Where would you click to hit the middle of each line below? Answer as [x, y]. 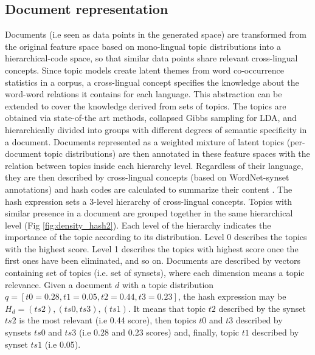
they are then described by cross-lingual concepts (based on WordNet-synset [147, 177]
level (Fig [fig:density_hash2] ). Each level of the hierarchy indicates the [138, 225]
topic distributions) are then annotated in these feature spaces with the [177, 153]
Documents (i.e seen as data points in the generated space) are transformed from [156, 34]
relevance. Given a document [59, 284]
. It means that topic [167, 308]
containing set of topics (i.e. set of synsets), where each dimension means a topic [155, 273]
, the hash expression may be [232, 296]
